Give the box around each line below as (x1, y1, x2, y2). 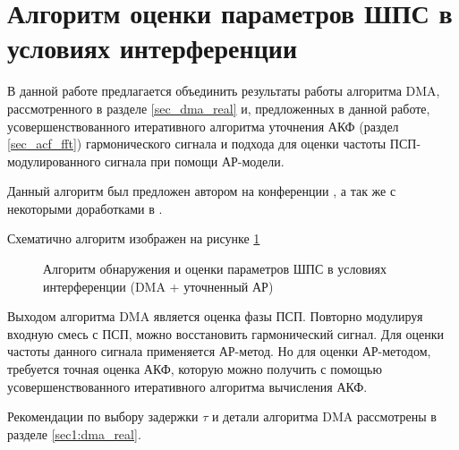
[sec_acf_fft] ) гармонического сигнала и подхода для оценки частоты (7, 134, 387, 153)
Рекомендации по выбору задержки (7, 407, 199, 426)
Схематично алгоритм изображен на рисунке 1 (7, 229, 260, 248)
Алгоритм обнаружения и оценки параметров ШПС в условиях (43, 259, 387, 278)
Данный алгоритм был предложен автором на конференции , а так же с (7, 182, 396, 200)
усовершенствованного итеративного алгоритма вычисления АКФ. (7, 377, 368, 395)
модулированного (7, 151, 101, 170)
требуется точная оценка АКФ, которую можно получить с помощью (7, 360, 382, 378)
